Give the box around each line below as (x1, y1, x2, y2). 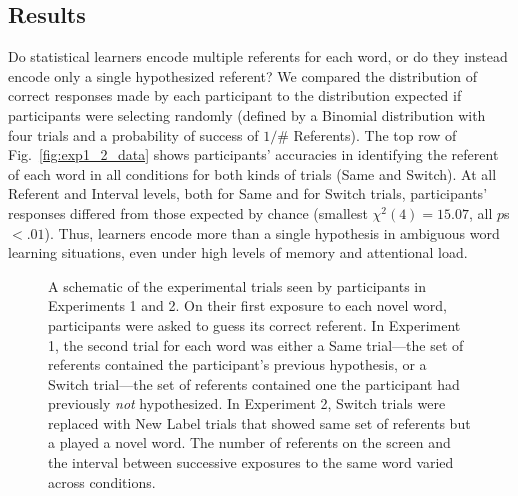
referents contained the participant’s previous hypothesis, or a (48, 354, 427, 375)
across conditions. (48, 471, 156, 492)
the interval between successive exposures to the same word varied (48, 452, 454, 473)
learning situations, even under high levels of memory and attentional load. (8, 242, 468, 263)
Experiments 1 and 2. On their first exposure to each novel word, (48, 295, 447, 316)
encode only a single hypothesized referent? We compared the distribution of (8, 65, 478, 86)
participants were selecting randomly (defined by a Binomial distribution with (8, 104, 486, 125)
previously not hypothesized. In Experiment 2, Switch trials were (48, 393, 446, 414)
